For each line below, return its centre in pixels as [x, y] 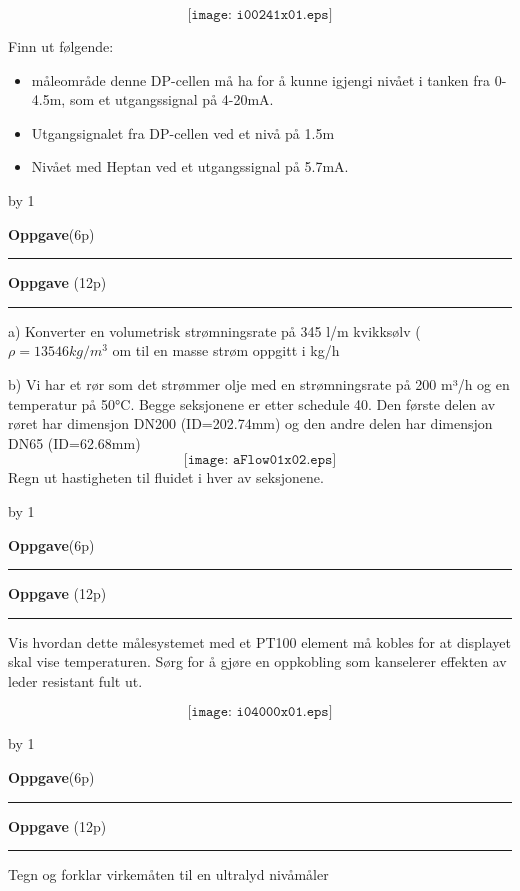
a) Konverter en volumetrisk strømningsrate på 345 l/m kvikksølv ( [214, 330]
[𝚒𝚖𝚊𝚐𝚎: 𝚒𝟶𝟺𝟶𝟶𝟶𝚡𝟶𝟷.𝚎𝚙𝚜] [260, 712]
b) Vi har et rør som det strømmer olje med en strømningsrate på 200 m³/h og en [259, 383]
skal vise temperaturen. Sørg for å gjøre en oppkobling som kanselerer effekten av [257, 661]
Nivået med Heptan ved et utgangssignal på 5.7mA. [190, 166]
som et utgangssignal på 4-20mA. [171, 99]
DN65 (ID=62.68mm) [74, 442]
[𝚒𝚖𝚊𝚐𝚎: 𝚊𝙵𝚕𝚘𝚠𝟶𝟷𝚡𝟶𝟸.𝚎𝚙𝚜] [260, 460]
